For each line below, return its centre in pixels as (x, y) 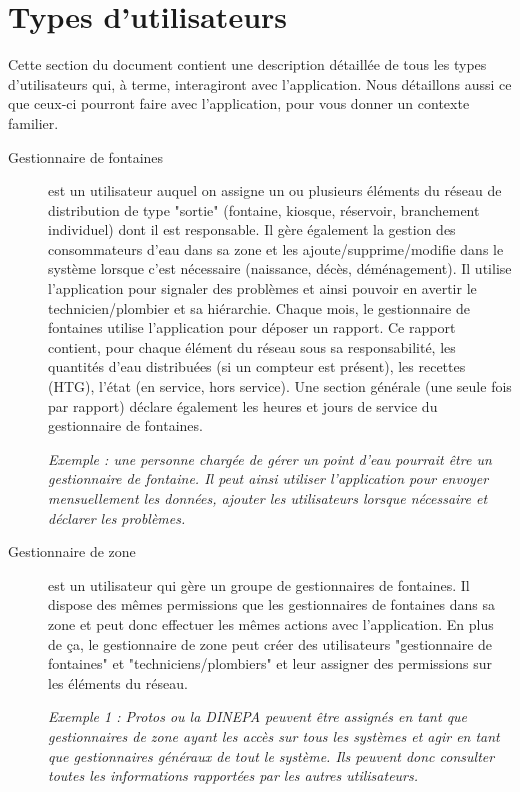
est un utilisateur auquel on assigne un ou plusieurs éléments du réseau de (275, 190)
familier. (33, 122)
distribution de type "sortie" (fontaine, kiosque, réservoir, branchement (264, 209)
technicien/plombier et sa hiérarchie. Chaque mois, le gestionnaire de (259, 307)
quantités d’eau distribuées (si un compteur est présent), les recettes (257, 366)
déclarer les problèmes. (117, 517)
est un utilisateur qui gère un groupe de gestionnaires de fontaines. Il (259, 584)
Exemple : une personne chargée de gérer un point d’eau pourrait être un (270, 458)
